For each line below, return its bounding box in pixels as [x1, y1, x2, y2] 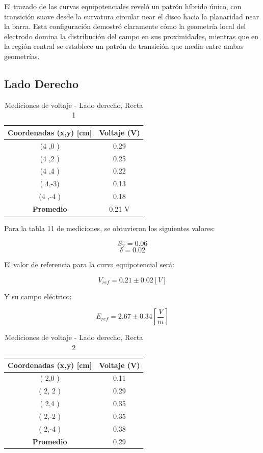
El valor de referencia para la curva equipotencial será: [4, 259, 174, 270]
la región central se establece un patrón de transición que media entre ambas [4, 41, 244, 51]
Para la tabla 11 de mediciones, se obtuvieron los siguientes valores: [4, 223, 215, 234]
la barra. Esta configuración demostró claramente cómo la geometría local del [4, 21, 246, 32]
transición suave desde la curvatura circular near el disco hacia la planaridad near [4, 11, 259, 21]
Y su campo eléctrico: [4, 291, 72, 301]
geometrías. [4, 50, 40, 61]
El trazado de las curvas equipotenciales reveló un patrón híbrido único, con [4, 1, 242, 11]
